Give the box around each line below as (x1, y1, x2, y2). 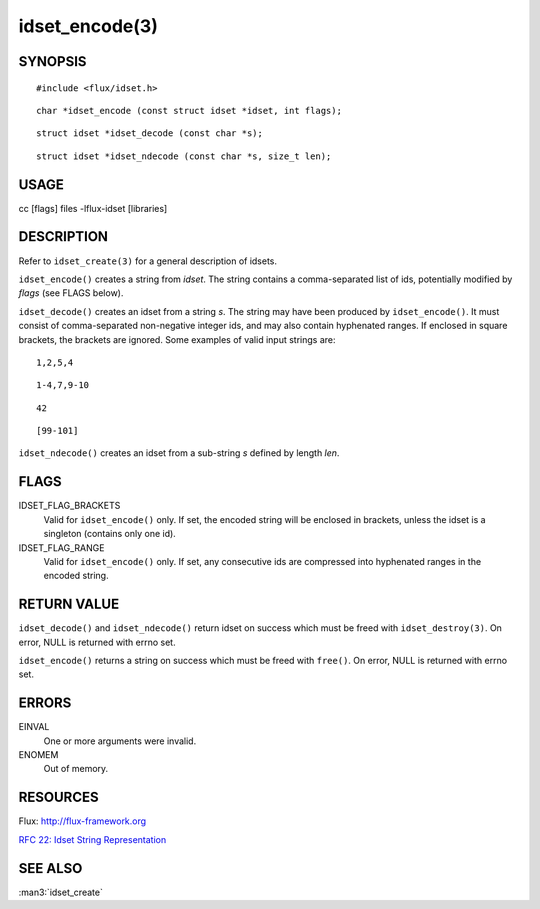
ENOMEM (18, 749, 59, 761)
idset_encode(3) (18, 15, 159, 37)
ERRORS (18, 695, 72, 712)
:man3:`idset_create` (18, 886, 104, 898)
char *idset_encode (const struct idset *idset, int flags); (36, 105, 342, 116)
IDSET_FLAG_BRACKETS (18, 500, 121, 512)
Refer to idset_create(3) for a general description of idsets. (18, 255, 278, 267)
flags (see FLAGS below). (18, 287, 124, 299)
